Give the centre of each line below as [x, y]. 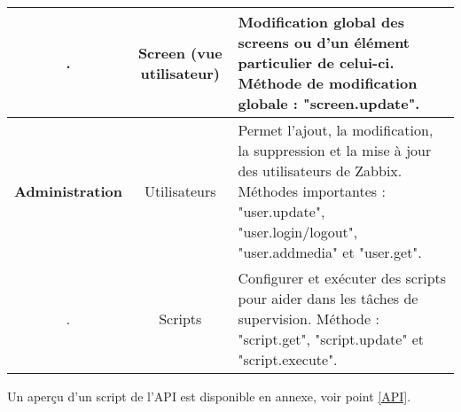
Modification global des [321, 22]
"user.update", [281, 211]
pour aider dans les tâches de [328, 298]
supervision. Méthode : [309, 319]
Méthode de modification [328, 83]
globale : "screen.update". [329, 103]
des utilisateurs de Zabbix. [320, 171]
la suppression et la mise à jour [335, 150]
